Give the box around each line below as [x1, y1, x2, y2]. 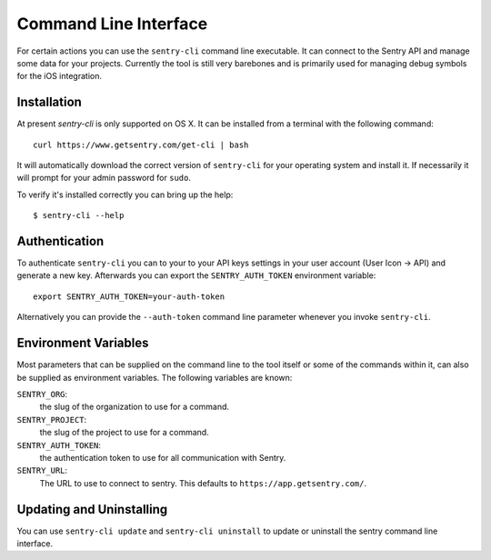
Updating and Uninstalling [16, 501, 168, 517]
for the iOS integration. [16, 71, 103, 82]
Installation [16, 95, 82, 110]
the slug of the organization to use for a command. [39, 401, 230, 413]
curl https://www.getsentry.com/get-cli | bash [33, 139, 249, 150]
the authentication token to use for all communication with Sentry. [39, 452, 286, 463]
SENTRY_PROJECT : [16, 414, 87, 425]
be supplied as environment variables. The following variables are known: [16, 372, 293, 383]
